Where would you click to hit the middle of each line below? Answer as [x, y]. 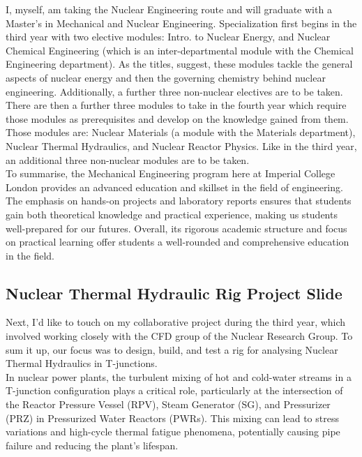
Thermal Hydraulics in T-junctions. [82, 363]
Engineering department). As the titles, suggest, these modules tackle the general [179, 64]
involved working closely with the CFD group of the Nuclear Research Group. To [179, 336]
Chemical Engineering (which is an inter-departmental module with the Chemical [180, 50]
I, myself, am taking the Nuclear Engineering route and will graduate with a [169, 9]
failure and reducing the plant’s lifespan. [92, 445]
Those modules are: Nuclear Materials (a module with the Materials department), [181, 132]
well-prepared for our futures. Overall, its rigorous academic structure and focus [176, 228]
